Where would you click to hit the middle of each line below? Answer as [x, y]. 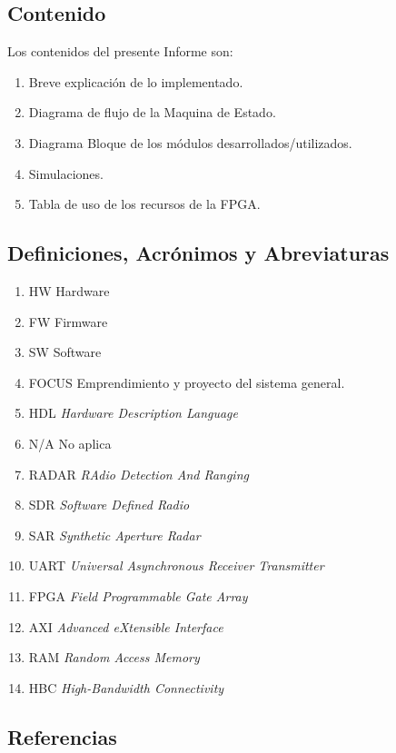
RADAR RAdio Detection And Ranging [139, 474]
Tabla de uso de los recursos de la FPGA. [144, 204]
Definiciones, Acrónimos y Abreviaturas [198, 253]
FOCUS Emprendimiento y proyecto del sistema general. [187, 382]
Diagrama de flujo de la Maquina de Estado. [152, 112]
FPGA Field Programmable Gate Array [138, 595]
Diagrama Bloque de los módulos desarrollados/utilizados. [190, 142]
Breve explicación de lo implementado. [136, 81]
